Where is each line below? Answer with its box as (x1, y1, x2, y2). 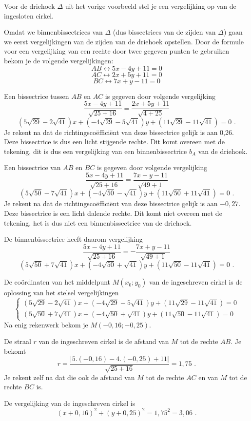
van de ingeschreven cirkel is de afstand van (39, 336, 169, 346)
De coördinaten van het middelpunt (4, 277, 111, 287)
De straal (4, 336, 31, 346)
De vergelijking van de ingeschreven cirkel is (4, 398, 135, 408)
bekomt (4, 345, 26, 356)
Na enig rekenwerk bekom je (4, 320, 88, 330)
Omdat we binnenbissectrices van (4, 27, 103, 37)
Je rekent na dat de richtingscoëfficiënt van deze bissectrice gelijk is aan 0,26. (4, 127, 234, 137)
